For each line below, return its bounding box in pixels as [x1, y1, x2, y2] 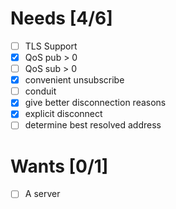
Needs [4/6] [10, 7, 113, 30]
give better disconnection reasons [24, 97, 167, 109]
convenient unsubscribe [24, 74, 125, 86]
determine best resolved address [24, 119, 162, 131]
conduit [24, 85, 57, 97]
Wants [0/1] [10, 155, 109, 177]
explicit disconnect [24, 108, 103, 120]
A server [24, 188, 61, 200]
